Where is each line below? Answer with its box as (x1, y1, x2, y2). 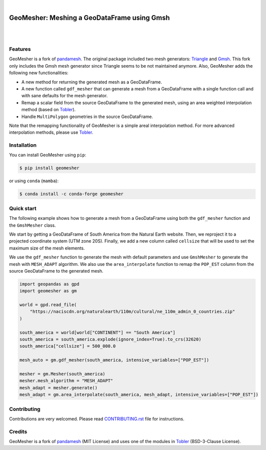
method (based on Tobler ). (21, 107, 76, 113)
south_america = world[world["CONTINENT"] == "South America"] (19, 329, 176, 335)
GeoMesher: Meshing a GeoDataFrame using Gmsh (9, 13, 170, 22)
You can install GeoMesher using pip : (9, 152, 86, 158)
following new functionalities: (9, 70, 68, 76)
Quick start (9, 205, 37, 212)
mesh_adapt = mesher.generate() (19, 385, 98, 390)
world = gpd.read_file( (19, 302, 77, 308)
